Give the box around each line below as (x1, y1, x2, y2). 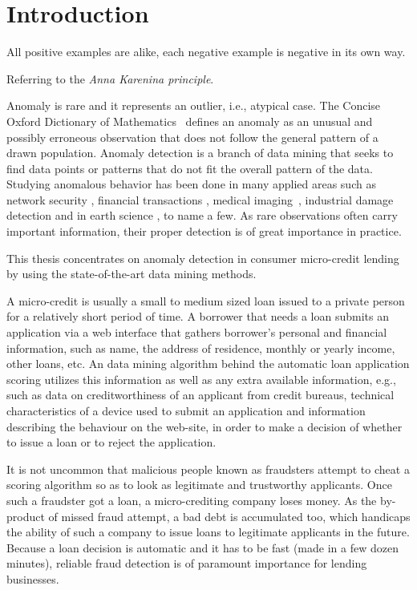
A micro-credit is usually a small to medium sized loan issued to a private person (6, 292, 405, 309)
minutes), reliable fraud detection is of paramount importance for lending (6, 555, 367, 572)
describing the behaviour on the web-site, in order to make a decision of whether (6, 418, 403, 434)
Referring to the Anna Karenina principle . (6, 70, 214, 87)
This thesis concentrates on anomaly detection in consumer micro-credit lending (6, 249, 399, 266)
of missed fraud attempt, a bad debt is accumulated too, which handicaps (48, 507, 411, 524)
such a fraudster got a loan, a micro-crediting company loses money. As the (6, 491, 377, 508)
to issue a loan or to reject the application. (6, 434, 217, 451)
